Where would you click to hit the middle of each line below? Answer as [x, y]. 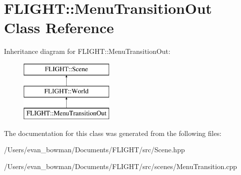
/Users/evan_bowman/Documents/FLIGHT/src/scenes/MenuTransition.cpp [120, 166]
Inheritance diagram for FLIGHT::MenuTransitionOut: [87, 51]
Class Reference [59, 27]
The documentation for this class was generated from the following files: [113, 133]
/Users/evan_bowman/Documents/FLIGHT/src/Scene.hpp [95, 150]
